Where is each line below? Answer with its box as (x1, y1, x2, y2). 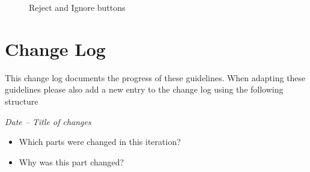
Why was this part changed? (19, 155, 124, 168)
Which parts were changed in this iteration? (19, 135, 181, 148)
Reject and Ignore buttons (29, 1, 126, 13)
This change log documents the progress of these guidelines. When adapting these (5, 71, 306, 84)
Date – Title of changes (5, 115, 91, 127)
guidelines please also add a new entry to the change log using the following (5, 83, 284, 96)
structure (5, 94, 38, 107)
